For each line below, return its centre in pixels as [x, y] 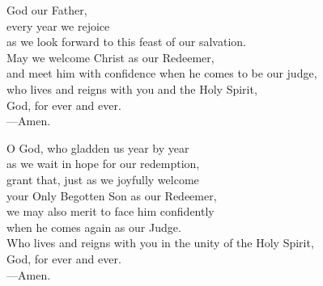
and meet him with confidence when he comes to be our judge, [162, 73]
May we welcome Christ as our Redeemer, [110, 57]
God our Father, [47, 10]
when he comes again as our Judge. [94, 227]
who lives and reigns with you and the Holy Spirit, [132, 88]
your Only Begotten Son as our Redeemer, [112, 195]
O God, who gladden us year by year [98, 147]
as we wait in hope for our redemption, [103, 164]
